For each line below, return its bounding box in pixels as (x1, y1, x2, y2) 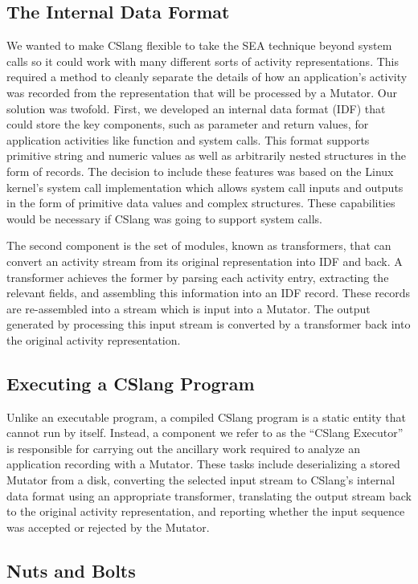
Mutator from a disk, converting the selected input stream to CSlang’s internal (6, 472, 395, 488)
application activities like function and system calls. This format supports (6, 131, 370, 148)
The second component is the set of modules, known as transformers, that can (6, 237, 391, 254)
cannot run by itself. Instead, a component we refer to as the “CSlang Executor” (6, 424, 404, 441)
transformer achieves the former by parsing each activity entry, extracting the (6, 268, 389, 285)
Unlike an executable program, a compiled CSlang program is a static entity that (6, 408, 406, 425)
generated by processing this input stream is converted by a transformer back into (6, 316, 411, 333)
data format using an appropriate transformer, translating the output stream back (6, 487, 412, 504)
